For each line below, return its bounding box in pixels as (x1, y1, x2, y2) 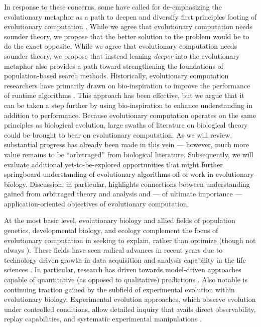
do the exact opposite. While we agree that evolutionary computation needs (4, 41, 237, 51)
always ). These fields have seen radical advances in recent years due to (4, 245, 223, 255)
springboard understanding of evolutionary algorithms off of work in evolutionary (4, 169, 254, 179)
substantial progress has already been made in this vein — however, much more (4, 139, 249, 150)
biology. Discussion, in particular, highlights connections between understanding (4, 178, 250, 189)
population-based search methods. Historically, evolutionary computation (4, 70, 229, 81)
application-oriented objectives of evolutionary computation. (4, 198, 189, 208)
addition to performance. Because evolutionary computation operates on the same (4, 110, 256, 120)
